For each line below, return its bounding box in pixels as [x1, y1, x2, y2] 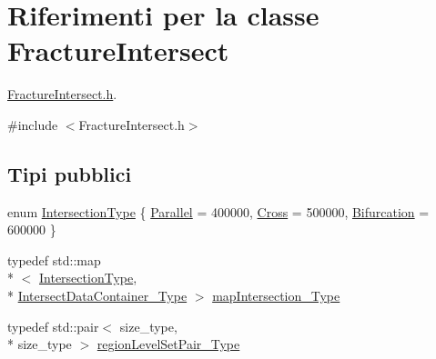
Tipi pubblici [7, 159, 132, 187]
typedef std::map [7, 250, 101, 269]
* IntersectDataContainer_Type [7, 286, 188, 305]
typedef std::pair [7, 316, 99, 335]
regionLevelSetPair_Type [96, 334, 240, 354]
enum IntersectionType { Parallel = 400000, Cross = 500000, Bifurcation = [7, 202, 430, 221]
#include [7, 115, 58, 134]
